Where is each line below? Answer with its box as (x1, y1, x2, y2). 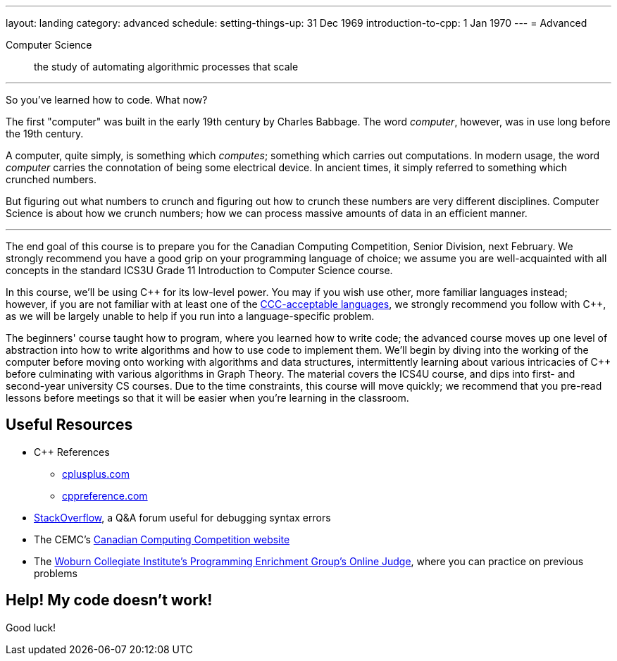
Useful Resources (6, 416, 133, 434)
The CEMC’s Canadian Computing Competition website (34, 533, 290, 545)
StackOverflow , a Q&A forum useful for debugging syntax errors (34, 511, 331, 524)
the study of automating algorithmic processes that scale (34, 61, 299, 73)
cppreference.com (62, 489, 148, 502)
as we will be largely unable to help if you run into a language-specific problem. (6, 310, 375, 322)
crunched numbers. (6, 173, 97, 185)
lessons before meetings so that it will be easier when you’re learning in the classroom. (6, 392, 409, 404)
